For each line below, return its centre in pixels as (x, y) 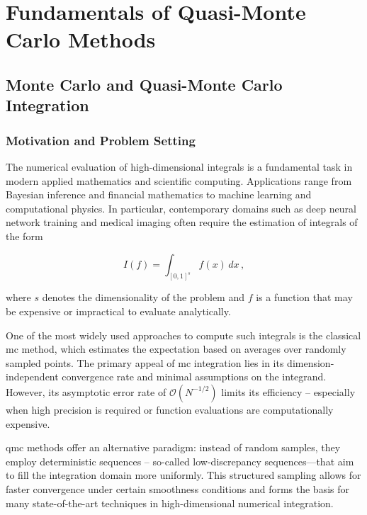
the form (24, 236)
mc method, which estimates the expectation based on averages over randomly (176, 349)
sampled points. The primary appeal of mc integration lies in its (145, 362)
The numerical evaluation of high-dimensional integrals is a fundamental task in (179, 166)
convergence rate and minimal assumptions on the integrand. (194, 377)
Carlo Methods (81, 39)
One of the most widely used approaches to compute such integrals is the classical (183, 335)
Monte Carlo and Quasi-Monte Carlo (144, 84)
